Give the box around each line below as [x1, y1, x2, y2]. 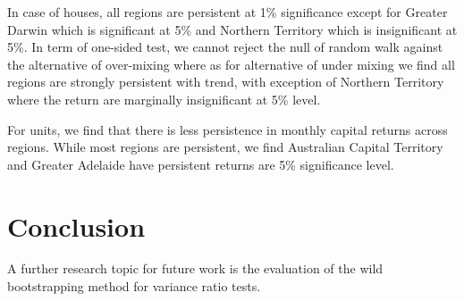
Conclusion [7, 207, 146, 244]
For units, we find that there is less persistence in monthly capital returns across [7, 120, 448, 138]
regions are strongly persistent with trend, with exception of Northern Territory [7, 72, 444, 91]
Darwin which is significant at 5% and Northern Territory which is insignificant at [7, 20, 458, 38]
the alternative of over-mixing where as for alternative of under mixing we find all [7, 54, 455, 73]
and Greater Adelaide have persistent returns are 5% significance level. [7, 155, 394, 173]
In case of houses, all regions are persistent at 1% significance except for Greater [7, 3, 448, 21]
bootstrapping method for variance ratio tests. [7, 277, 261, 296]
